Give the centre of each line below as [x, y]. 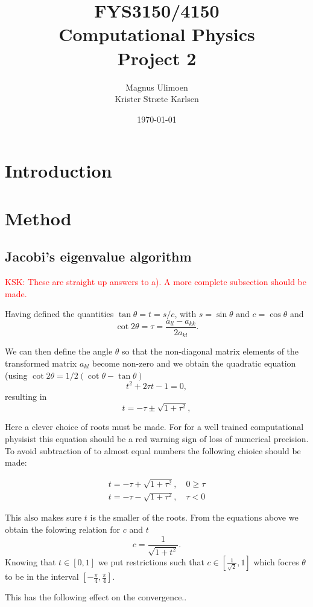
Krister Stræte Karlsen [157, 99]
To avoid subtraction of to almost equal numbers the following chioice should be [153, 450]
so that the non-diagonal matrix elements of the [210, 351]
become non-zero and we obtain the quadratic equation [194, 363]
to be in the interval [42, 576]
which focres [276, 562]
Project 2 [157, 58]
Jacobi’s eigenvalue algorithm [98, 256]
